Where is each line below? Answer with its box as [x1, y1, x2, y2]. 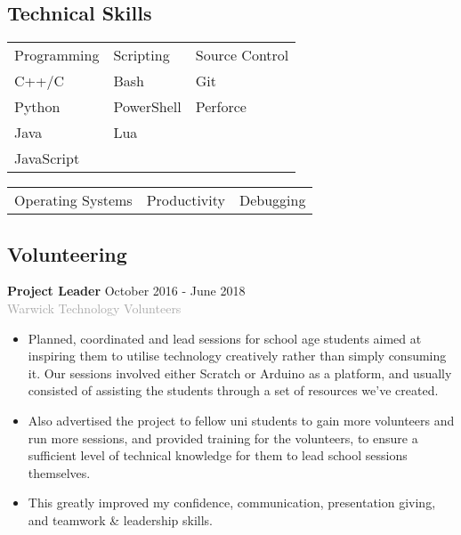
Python [14, 96, 61, 118]
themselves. [28, 463, 91, 482]
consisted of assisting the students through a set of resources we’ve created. [28, 381, 439, 400]
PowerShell [113, 96, 182, 118]
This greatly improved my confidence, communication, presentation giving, [28, 493, 436, 512]
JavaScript [14, 148, 80, 169]
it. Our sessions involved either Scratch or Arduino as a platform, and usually [28, 363, 452, 382]
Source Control [195, 45, 289, 66]
